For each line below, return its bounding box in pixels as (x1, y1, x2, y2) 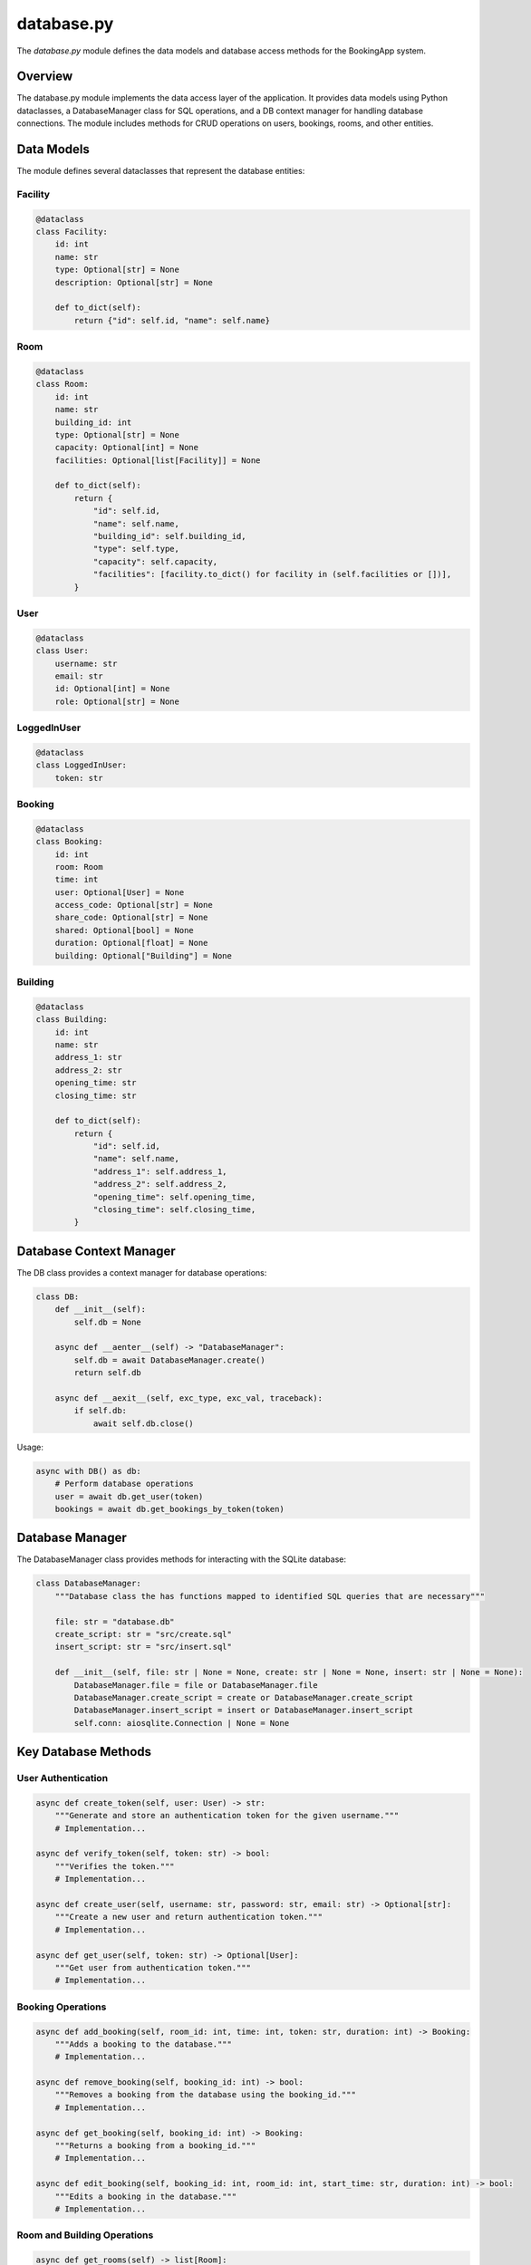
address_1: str (54, 1052, 122, 1063)
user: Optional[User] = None (54, 887, 185, 897)
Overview (16, 69, 73, 84)
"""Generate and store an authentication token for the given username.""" (54, 1810, 400, 1821)
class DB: (35, 1291, 80, 1302)
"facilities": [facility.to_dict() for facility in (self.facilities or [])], (92, 569, 452, 580)
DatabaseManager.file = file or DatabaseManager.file (73, 1680, 318, 1690)
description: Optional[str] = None (54, 277, 213, 287)
